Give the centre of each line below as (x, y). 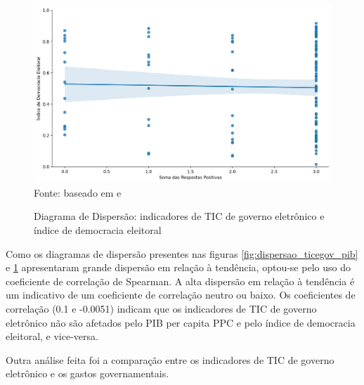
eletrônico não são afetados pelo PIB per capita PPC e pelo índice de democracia (181, 322)
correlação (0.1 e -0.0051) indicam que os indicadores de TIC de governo (161, 308)
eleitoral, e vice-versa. (52, 336)
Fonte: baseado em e (78, 192)
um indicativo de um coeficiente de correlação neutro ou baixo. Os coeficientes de (181, 295)
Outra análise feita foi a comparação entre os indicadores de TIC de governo (170, 359)
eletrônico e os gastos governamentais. (87, 373)
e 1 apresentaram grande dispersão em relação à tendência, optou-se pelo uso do (178, 267)
